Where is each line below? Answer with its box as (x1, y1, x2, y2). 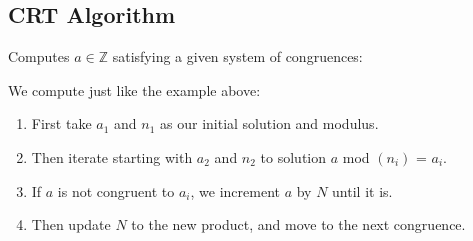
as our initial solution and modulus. (160, 113, 379, 134)
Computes (8, 46, 70, 67)
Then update (31, 214, 111, 235)
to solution (260, 146, 327, 167)
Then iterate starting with (31, 146, 193, 167)
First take (31, 113, 92, 134)
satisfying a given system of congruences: (112, 46, 363, 67)
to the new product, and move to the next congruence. (131, 214, 466, 235)
